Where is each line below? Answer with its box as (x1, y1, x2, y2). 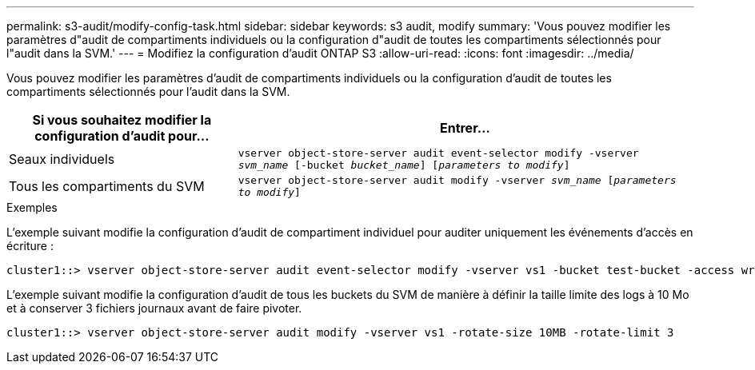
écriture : (6, 239, 54, 253)
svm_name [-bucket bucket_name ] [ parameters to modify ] (238, 159, 570, 171)
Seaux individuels (9, 151, 115, 167)
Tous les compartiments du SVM (9, 178, 205, 194)
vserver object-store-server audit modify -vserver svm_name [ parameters (238, 174, 677, 186)
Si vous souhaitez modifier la (32, 112, 212, 128)
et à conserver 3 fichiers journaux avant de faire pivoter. (6, 301, 302, 315)
